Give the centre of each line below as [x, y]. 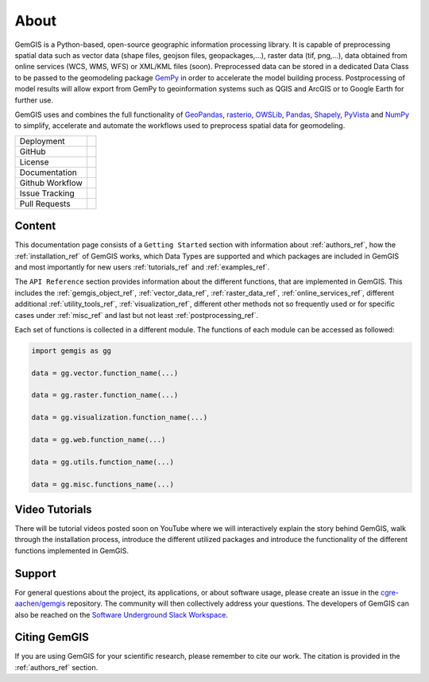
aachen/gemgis [40, 603]
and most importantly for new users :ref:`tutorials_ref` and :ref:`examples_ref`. [142, 267]
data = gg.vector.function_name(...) [105, 373]
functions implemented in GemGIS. [71, 550]
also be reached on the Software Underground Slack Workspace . [121, 614]
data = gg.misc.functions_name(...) [103, 484]
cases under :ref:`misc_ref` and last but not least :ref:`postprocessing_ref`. [136, 315]
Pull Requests [45, 203]
